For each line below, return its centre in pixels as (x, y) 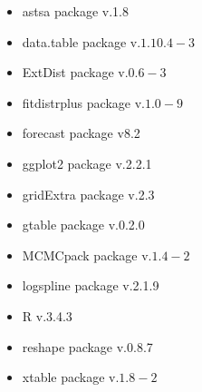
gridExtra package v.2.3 (88, 194)
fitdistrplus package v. (83, 102)
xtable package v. (71, 377)
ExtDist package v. (75, 72)
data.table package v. (82, 41)
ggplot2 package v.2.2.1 (87, 163)
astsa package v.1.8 (75, 11)
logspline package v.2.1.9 (91, 285)
